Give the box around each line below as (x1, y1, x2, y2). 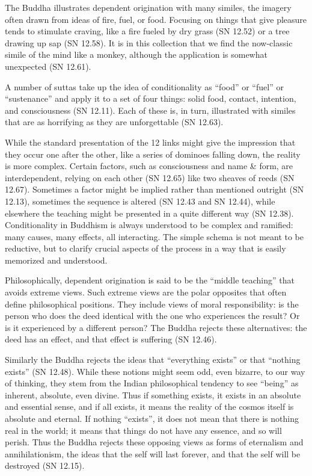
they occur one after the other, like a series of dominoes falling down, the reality (5, 147, 301, 160)
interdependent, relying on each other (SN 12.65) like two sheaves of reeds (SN (5, 171, 295, 184)
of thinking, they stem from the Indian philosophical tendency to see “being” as (5, 377, 299, 389)
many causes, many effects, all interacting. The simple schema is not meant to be (5, 230, 304, 243)
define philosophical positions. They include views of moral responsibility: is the (5, 297, 299, 310)
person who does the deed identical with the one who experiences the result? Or (5, 309, 300, 322)
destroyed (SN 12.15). (5, 459, 85, 472)
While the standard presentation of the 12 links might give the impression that (5, 135, 296, 148)
